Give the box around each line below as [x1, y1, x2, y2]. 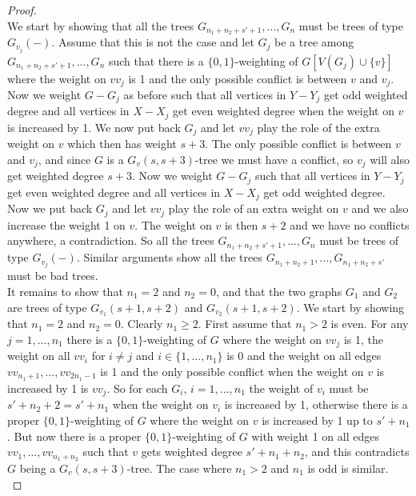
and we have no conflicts [290, 216, 410, 233]
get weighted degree [7, 167, 104, 184]
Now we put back [7, 200, 93, 217]
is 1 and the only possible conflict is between [128, 70, 347, 86]
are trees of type [7, 298, 87, 315]
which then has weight [67, 135, 177, 152]
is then [224, 216, 258, 233]
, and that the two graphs [215, 282, 342, 299]
